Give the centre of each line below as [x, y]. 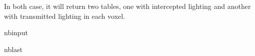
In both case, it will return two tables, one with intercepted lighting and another [127, 6]
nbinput [16, 32]
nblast [13, 49]
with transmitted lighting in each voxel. [65, 16]
